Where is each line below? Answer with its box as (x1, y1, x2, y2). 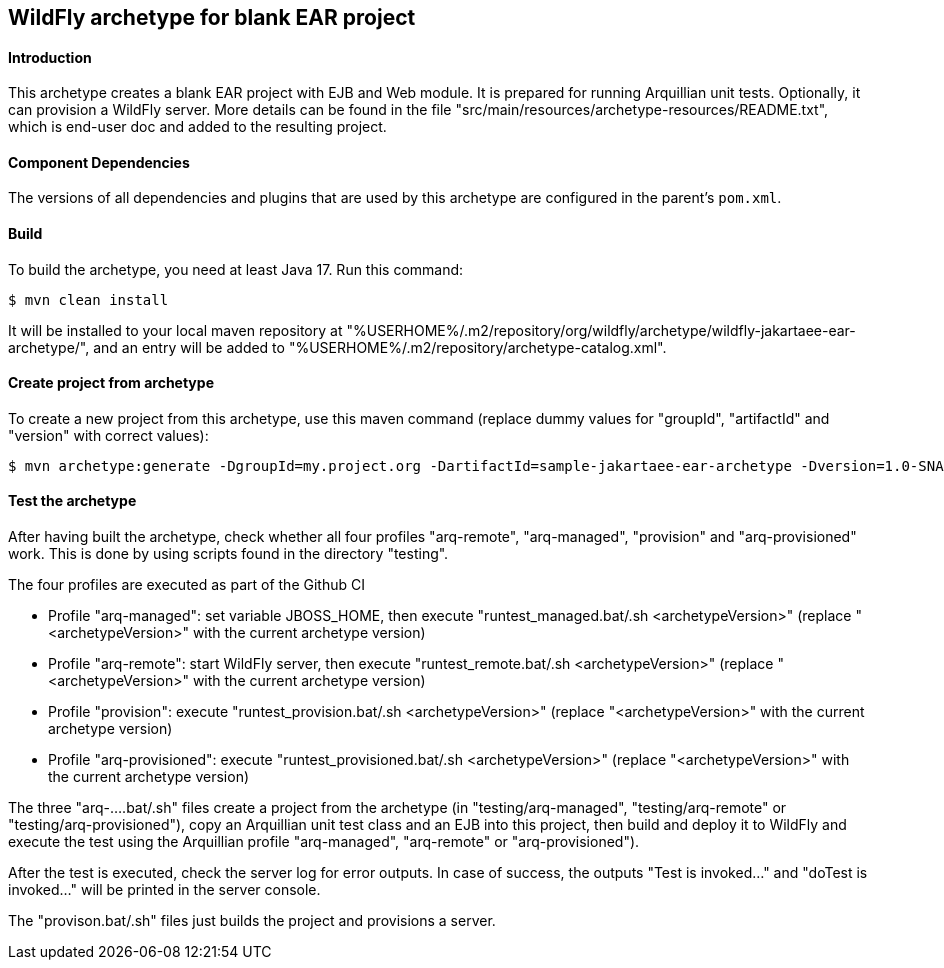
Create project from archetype (8, 374, 214, 392)
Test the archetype (8, 492, 137, 510)
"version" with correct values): (8, 426, 209, 444)
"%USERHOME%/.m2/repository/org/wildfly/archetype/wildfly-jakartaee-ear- (346, 321, 856, 339)
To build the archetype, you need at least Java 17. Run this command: (8, 260, 464, 278)
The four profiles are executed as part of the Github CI (8, 576, 365, 594)
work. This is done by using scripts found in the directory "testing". (8, 545, 449, 563)
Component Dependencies (8, 153, 190, 171)
